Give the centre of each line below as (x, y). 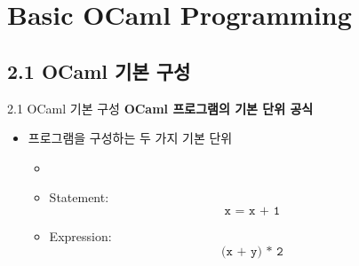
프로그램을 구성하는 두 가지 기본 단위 (130, 138)
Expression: (80, 235)
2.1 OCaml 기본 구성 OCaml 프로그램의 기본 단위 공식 (160, 108)
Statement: (79, 197)
